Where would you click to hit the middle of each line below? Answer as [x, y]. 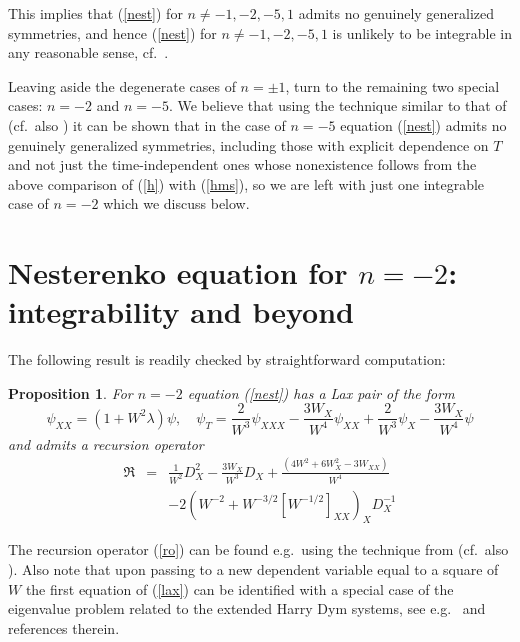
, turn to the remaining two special [392, 85]
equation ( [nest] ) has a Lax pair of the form [321, 392]
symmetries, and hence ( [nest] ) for [112, 32]
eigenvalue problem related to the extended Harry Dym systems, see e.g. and [247, 608]
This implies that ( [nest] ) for [95, 13]
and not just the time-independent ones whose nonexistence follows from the [242, 164]
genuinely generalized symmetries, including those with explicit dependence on [248, 144]
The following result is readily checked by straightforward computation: [227, 359]
